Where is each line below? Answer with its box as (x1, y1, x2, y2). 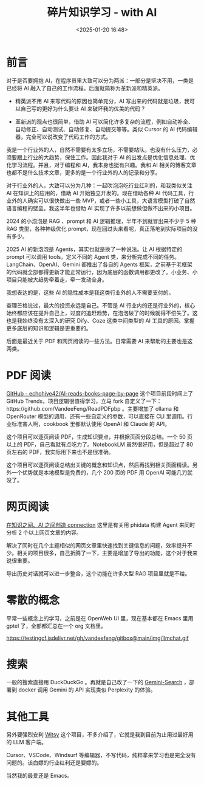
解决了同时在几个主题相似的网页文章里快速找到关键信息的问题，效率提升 (6, 541, 187, 549)
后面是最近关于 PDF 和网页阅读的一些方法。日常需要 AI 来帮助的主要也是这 (6, 337, 193, 345)
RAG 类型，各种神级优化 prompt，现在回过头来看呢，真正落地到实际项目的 (6, 225, 192, 232)
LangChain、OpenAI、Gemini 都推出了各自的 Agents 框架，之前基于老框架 (6, 261, 193, 268)
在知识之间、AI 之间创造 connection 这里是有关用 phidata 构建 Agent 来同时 (6, 521, 195, 529)
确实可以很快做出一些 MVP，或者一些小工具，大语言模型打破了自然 (27, 197, 195, 204)
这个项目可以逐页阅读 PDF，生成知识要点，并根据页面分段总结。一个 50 (6, 433, 186, 440)
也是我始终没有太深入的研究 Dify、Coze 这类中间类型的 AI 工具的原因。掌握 (6, 317, 195, 324)
